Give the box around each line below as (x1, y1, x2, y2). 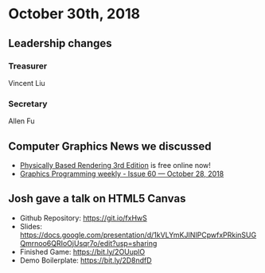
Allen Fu (8, 116, 35, 126)
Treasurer (8, 60, 48, 72)
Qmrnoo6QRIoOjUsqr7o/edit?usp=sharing (19, 238, 158, 248)
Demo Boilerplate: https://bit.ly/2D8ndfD (19, 255, 153, 265)
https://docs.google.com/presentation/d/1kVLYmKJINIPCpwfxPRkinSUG (19, 230, 257, 240)
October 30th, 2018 (8, 5, 141, 23)
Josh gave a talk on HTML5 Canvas (8, 192, 186, 205)
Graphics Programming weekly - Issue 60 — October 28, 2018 (19, 169, 224, 178)
